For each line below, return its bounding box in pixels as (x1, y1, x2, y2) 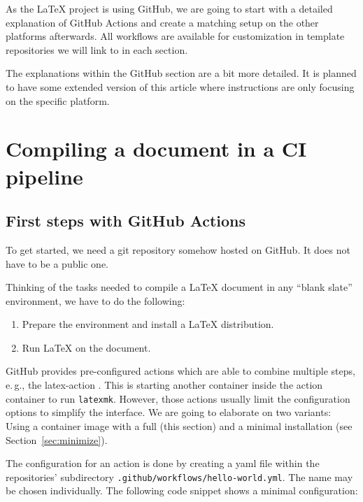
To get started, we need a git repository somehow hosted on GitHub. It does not (6, 242, 350, 257)
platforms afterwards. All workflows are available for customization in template (6, 29, 345, 43)
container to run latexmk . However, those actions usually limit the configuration (6, 391, 350, 406)
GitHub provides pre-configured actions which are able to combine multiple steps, (6, 364, 355, 378)
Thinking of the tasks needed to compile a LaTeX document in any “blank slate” (6, 280, 353, 294)
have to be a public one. (6, 256, 108, 271)
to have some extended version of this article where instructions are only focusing (6, 79, 355, 94)
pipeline (6, 162, 83, 190)
